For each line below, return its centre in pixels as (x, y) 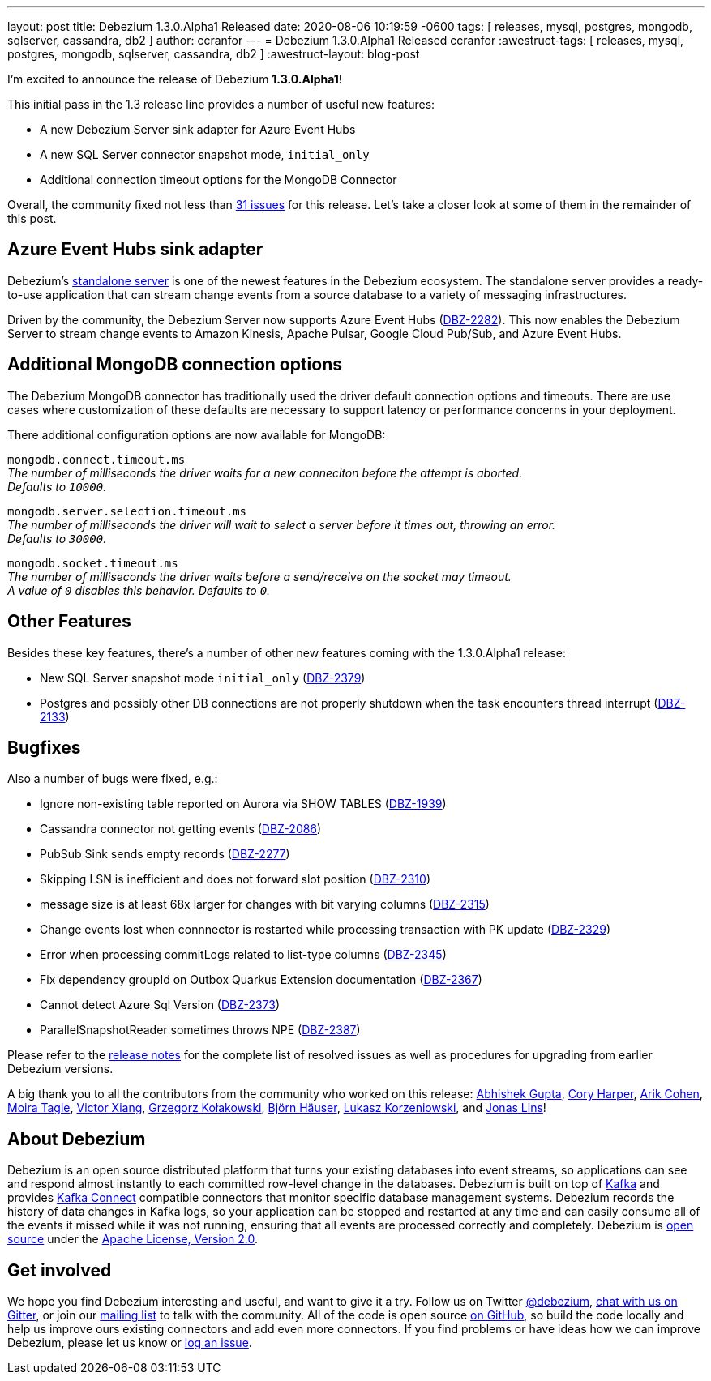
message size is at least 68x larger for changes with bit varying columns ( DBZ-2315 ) (265, 904)
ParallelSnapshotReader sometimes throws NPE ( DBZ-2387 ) (200, 1030)
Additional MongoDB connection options (175, 365)
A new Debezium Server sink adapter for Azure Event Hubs (198, 129)
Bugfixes (44, 747)
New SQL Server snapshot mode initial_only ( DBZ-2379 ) (203, 678)
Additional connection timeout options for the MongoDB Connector (218, 180)
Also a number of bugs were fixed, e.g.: (113, 779)
